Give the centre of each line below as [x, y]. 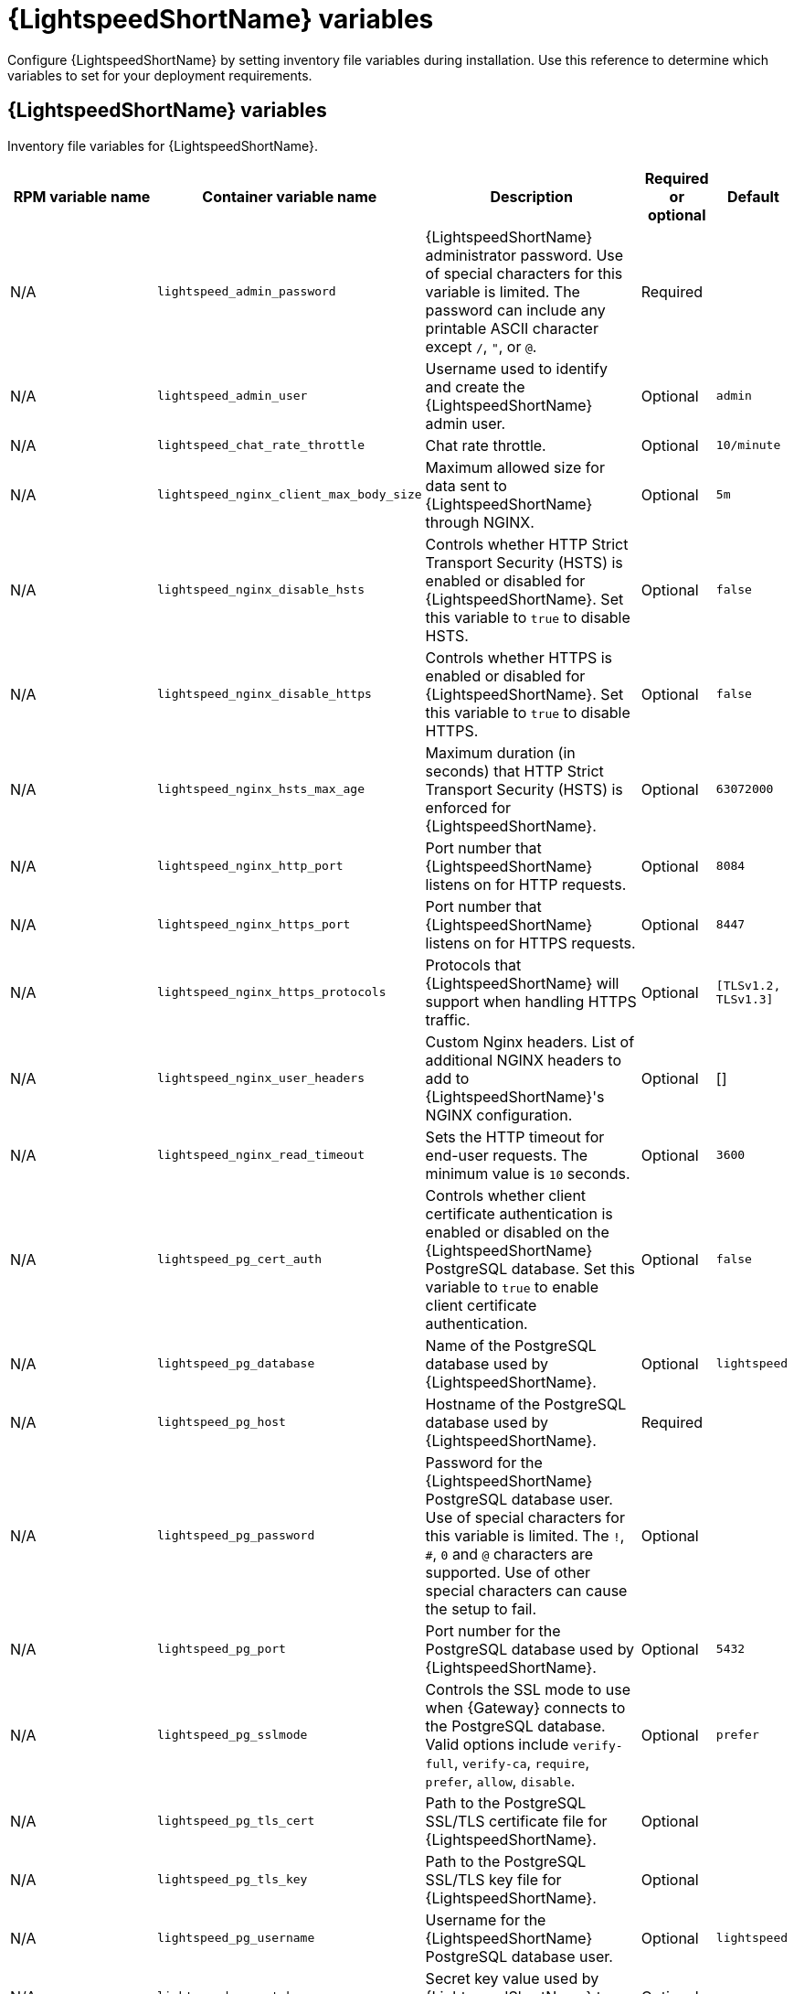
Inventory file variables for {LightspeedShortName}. [163, 145]
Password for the [484, 1462]
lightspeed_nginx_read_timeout [261, 1155]
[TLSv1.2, [748, 985]
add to [447, 1078]
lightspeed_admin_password [247, 292]
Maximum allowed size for [515, 467]
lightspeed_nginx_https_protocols [272, 992]
